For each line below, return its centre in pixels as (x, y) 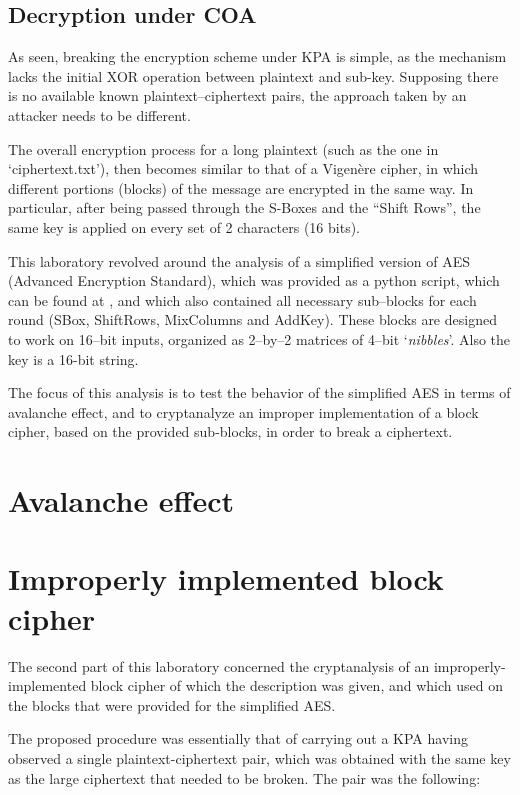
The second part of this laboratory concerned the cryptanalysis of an (219, 665)
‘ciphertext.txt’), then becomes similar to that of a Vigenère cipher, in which (243, 168)
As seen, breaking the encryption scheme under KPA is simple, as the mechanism (257, 56)
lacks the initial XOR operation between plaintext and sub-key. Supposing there (253, 75)
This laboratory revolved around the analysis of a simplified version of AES (239, 260)
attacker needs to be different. (99, 114)
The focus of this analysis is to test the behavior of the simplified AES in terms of (259, 392)
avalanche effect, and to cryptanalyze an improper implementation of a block (243, 411)
